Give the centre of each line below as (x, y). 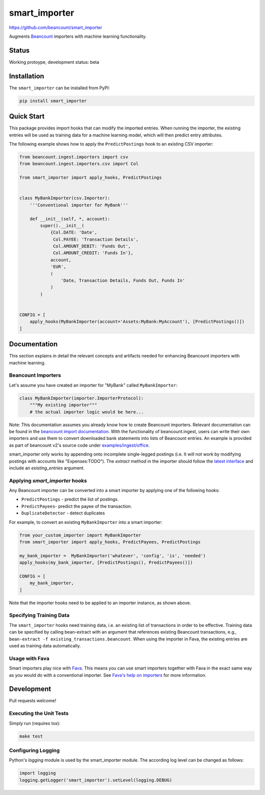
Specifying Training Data (39, 615)
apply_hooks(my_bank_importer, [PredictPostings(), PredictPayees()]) (106, 563)
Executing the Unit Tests (39, 714)
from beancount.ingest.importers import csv (74, 157)
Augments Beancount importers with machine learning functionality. (78, 36)
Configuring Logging (34, 750)
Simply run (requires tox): (35, 723)
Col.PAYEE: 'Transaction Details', (96, 239)
